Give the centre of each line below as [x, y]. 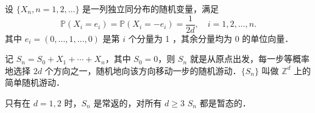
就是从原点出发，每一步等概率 [250, 59]
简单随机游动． [35, 82]
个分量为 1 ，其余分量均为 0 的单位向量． [211, 38]
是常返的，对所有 [128, 103]
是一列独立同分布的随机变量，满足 [151, 9]
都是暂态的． [225, 103]
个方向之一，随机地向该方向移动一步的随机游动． [143, 70]
